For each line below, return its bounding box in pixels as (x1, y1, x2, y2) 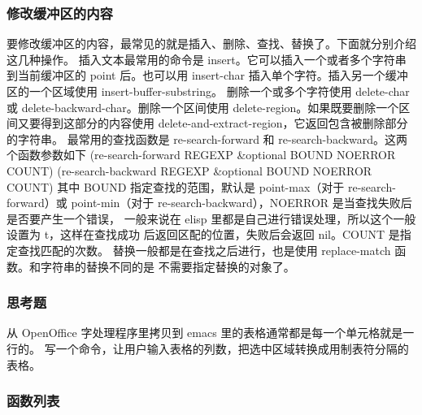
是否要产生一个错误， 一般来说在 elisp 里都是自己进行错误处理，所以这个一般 (7, 210, 416, 227)
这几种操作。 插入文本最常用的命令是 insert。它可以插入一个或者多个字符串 (7, 50, 407, 67)
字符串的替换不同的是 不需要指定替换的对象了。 (40, 257, 295, 275)
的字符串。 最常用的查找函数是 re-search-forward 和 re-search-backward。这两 (7, 130, 408, 147)
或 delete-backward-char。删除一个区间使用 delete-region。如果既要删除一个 (7, 98, 399, 115)
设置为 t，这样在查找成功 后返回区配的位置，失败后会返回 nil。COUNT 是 (7, 226, 400, 243)
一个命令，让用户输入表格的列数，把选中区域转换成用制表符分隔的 (55, 339, 409, 357)
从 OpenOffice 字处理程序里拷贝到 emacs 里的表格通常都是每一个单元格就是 (7, 324, 403, 341)
